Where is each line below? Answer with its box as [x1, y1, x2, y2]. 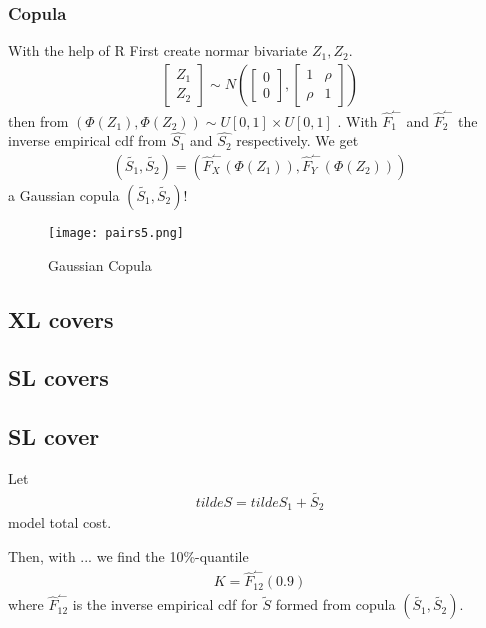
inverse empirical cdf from [8, 130, 167, 151]
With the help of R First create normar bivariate [8, 40, 308, 61]
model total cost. [8, 512, 112, 533]
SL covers [8, 362, 109, 393]
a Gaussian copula [8, 185, 120, 205]
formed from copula [275, 594, 396, 615]
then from [8, 110, 69, 131]
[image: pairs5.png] [48, 226, 185, 240]
